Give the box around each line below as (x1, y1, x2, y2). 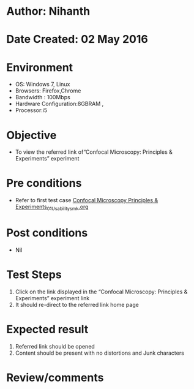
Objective (6, 128, 57, 142)
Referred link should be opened (15, 342, 95, 350)
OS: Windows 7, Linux (15, 81, 70, 88)
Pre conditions (6, 176, 82, 191)
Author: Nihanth (6, 4, 91, 18)
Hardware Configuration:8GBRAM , (15, 100, 104, 108)
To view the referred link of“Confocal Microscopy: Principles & (15, 148, 173, 156)
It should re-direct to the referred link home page (15, 301, 139, 308)
